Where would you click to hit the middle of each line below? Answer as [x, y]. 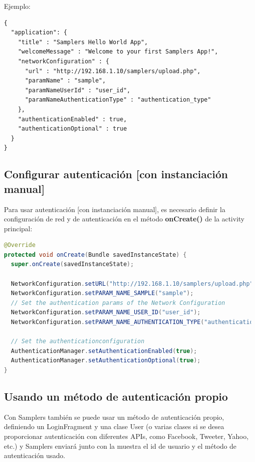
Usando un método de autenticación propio [116, 396]
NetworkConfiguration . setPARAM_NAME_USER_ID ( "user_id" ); [106, 313]
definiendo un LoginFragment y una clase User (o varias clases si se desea [114, 426]
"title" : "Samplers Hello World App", [83, 42]
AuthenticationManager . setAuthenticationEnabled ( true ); [104, 351]
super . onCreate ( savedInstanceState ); [72, 264]
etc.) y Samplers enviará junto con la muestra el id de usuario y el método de [120, 446]
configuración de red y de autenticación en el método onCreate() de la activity [124, 219]
